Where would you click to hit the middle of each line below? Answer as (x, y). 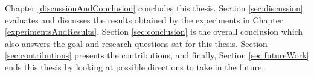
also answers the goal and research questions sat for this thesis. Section (136, 43)
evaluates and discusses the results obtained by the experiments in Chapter (144, 20)
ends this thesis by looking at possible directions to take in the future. (135, 66)
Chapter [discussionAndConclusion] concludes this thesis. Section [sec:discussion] (154, 8)
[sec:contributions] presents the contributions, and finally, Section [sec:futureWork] (157, 55)
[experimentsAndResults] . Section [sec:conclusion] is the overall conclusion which (154, 32)
